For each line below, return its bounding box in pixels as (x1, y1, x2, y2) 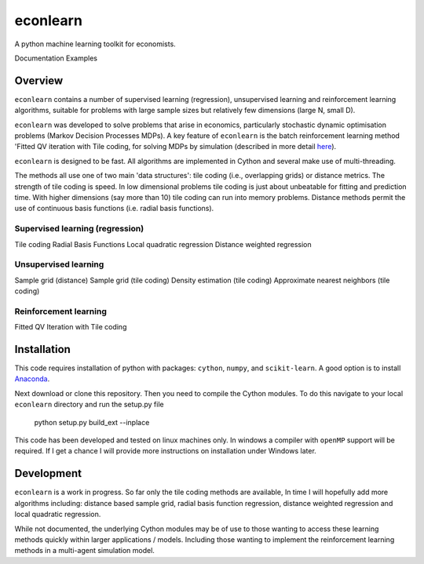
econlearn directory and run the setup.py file (14, 400, 164, 409)
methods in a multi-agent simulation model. (14, 546, 155, 555)
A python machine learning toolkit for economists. (14, 39, 176, 49)
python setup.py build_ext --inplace (34, 417, 150, 427)
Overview (14, 74, 64, 87)
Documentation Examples (14, 53, 98, 63)
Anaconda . (14, 374, 50, 384)
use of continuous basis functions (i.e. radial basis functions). (14, 204, 214, 213)
